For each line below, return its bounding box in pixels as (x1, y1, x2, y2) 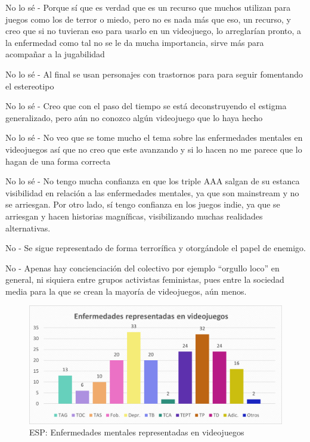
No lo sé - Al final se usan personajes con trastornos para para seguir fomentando (5, 67, 303, 80)
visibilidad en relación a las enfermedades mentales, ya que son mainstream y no (5, 186, 299, 199)
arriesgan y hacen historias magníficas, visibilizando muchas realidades (5, 209, 263, 222)
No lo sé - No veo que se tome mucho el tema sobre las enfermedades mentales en (5, 131, 303, 144)
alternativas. (5, 221, 51, 234)
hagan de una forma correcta (5, 154, 111, 167)
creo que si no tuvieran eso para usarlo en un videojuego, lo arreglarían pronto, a (5, 24, 302, 37)
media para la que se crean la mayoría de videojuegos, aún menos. (5, 285, 247, 297)
